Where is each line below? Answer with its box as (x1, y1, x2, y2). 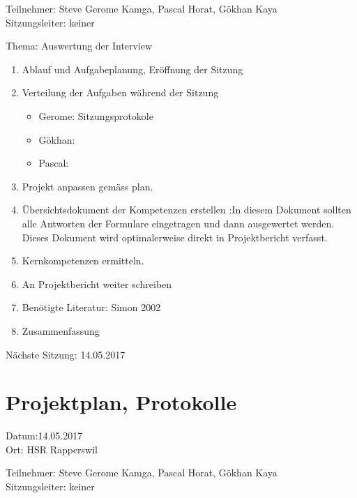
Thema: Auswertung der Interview (6, 38, 153, 53)
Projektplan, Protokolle (6, 388, 237, 416)
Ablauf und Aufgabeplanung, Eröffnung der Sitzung (22, 61, 243, 76)
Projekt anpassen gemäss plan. (22, 179, 153, 193)
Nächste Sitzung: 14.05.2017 (6, 347, 126, 361)
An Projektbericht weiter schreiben (22, 276, 172, 291)
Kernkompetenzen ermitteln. (22, 253, 144, 268)
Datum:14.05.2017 (6, 428, 83, 443)
